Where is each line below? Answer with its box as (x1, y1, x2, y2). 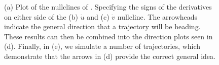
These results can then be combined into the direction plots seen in (4, 31, 213, 41)
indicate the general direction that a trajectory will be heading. (4, 21, 201, 32)
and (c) (87, 11, 109, 22)
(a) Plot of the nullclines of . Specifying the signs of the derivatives (4, 2, 212, 12)
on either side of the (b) (4, 11, 78, 22)
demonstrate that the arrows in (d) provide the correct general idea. (4, 50, 215, 61)
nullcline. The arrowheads (117, 11, 198, 22)
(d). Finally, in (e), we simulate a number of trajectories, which (4, 41, 201, 51)
